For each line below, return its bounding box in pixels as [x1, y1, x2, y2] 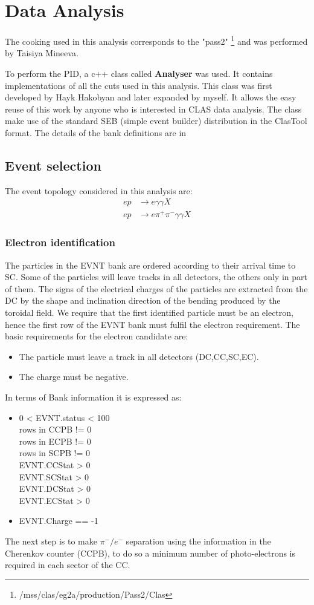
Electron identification [5, 235, 115, 250]
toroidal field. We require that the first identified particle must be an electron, [5, 306, 293, 319]
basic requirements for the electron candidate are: [5, 330, 188, 342]
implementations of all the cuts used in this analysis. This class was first [5, 79, 272, 91]
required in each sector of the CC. [5, 558, 130, 571]
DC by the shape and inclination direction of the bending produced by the [5, 294, 281, 307]
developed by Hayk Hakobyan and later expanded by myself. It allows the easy [5, 91, 296, 103]
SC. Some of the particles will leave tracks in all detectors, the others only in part [5, 270, 307, 283]
